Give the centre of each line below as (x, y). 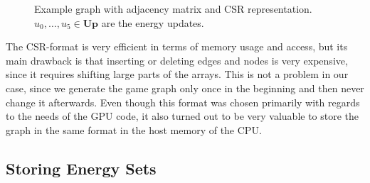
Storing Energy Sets (81, 168)
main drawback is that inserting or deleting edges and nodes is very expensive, (177, 60)
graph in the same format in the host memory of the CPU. (134, 129)
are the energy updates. (153, 22)
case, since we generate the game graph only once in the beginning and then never (185, 88)
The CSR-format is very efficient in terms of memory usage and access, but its (177, 46)
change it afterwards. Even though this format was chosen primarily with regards (183, 102)
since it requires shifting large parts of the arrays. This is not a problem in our (177, 74)
